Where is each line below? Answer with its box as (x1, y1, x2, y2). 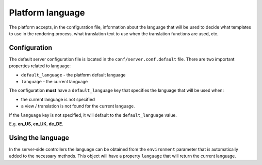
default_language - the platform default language (21, 72, 126, 77)
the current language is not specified (21, 96, 95, 102)
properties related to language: (9, 63, 71, 69)
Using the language (9, 134, 69, 142)
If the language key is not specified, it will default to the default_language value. (9, 112, 177, 118)
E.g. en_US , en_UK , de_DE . (9, 121, 64, 127)
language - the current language (21, 79, 88, 85)
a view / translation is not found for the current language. (21, 103, 135, 109)
